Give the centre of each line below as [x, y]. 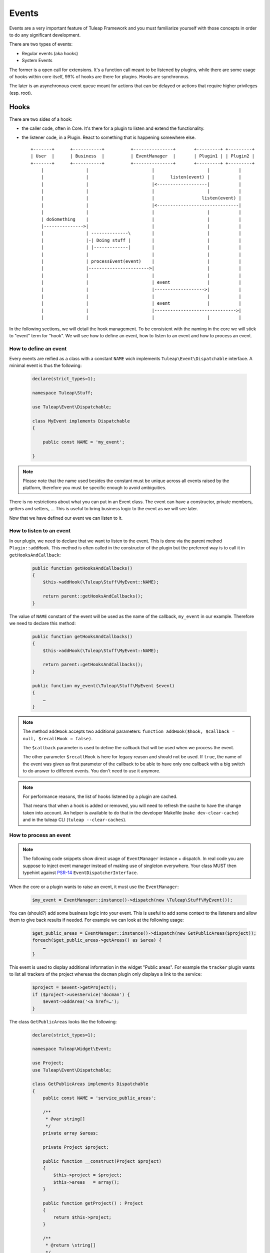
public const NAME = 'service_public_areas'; [99, 1098]
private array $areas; [70, 1133]
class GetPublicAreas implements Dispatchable [90, 1084]
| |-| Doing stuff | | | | [141, 240]
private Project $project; [76, 1147]
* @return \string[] [70, 1245]
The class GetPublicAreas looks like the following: [63, 1021]
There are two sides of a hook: [41, 119]
